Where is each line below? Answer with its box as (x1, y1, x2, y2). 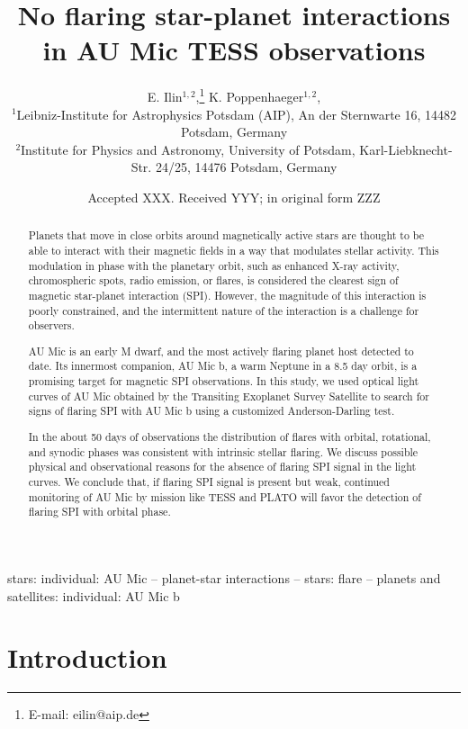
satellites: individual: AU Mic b (7, 586, 180, 605)
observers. (28, 318, 75, 333)
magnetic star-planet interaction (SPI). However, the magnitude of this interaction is (28, 287, 427, 302)
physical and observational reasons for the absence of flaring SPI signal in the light (28, 459, 417, 474)
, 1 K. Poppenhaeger (195, 85, 304, 105)
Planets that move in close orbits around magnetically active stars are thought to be (28, 228, 425, 243)
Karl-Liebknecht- (359, 139, 453, 158)
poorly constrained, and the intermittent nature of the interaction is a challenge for (28, 302, 419, 318)
